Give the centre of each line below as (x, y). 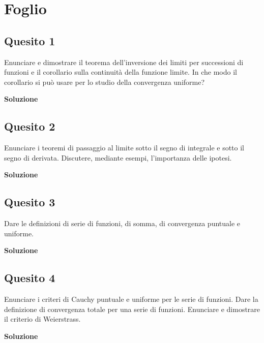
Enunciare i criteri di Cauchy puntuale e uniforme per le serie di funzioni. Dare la (131, 299)
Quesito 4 (30, 278)
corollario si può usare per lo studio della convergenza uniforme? (105, 82)
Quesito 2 (30, 126)
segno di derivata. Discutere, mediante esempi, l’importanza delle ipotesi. (118, 157)
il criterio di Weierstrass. (42, 319)
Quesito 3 (30, 202)
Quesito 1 (30, 40)
